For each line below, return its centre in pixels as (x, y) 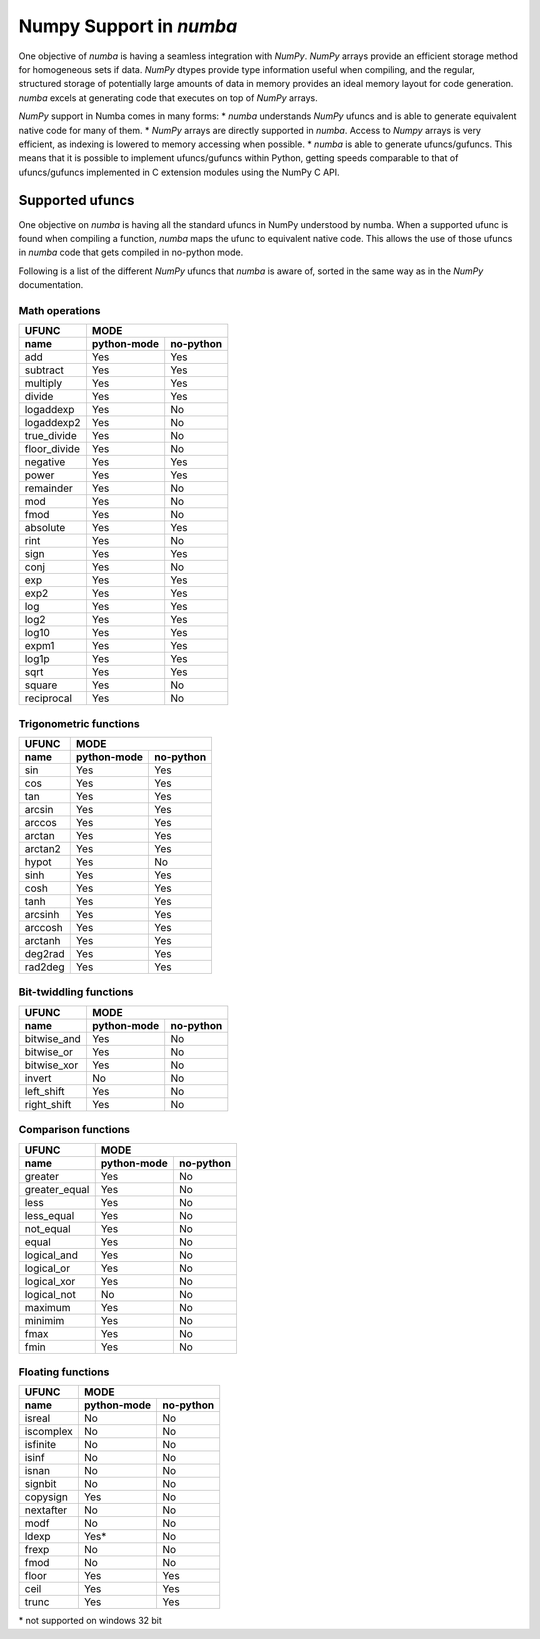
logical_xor (50, 1281)
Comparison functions (74, 1130)
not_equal (47, 1228)
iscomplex (49, 1432)
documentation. (51, 285)
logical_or (47, 1268)
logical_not (50, 1294)
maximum (47, 1307)
